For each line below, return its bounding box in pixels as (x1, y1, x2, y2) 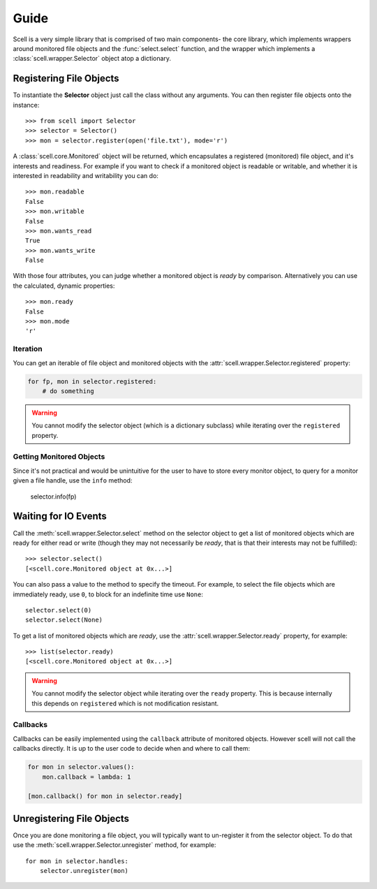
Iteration (13, 344, 43, 354)
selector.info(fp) (30, 492, 77, 501)
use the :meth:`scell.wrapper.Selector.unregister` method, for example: (13, 841, 216, 849)
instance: (13, 101, 40, 109)
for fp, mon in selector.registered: (27, 377, 157, 385)
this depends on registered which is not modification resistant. (31, 699, 219, 707)
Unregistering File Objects (13, 812, 129, 824)
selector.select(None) (25, 616, 103, 624)
